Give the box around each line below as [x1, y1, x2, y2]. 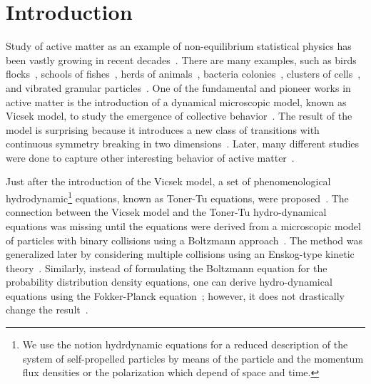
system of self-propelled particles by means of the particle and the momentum [22, 351, 364, 365]
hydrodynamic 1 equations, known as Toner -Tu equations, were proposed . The [6, 189, 349, 205]
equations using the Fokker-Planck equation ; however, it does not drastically [6, 288, 345, 303]
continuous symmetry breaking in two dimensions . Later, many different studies [6, 136, 360, 151]
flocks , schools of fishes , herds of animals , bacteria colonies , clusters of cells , [6, 66, 361, 81]
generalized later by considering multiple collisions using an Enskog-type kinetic [6, 247, 355, 261]
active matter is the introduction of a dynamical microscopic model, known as [6, 94, 347, 109]
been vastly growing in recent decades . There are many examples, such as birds [6, 52, 357, 67]
